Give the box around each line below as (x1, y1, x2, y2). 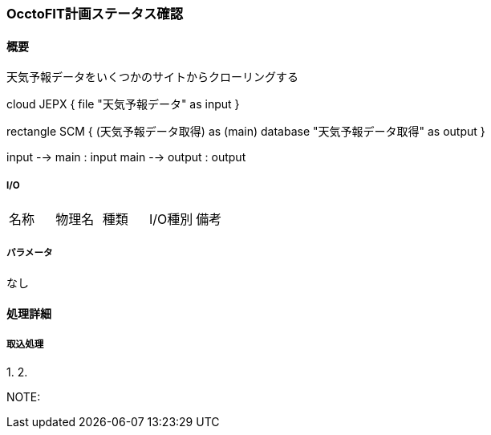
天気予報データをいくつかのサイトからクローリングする (6, 70, 298, 84)
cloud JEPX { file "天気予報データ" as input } (6, 97, 240, 112)
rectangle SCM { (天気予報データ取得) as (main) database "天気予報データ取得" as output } (6, 124, 485, 139)
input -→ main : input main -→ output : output (6, 150, 246, 165)
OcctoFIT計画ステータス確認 (6, 6, 184, 22)
